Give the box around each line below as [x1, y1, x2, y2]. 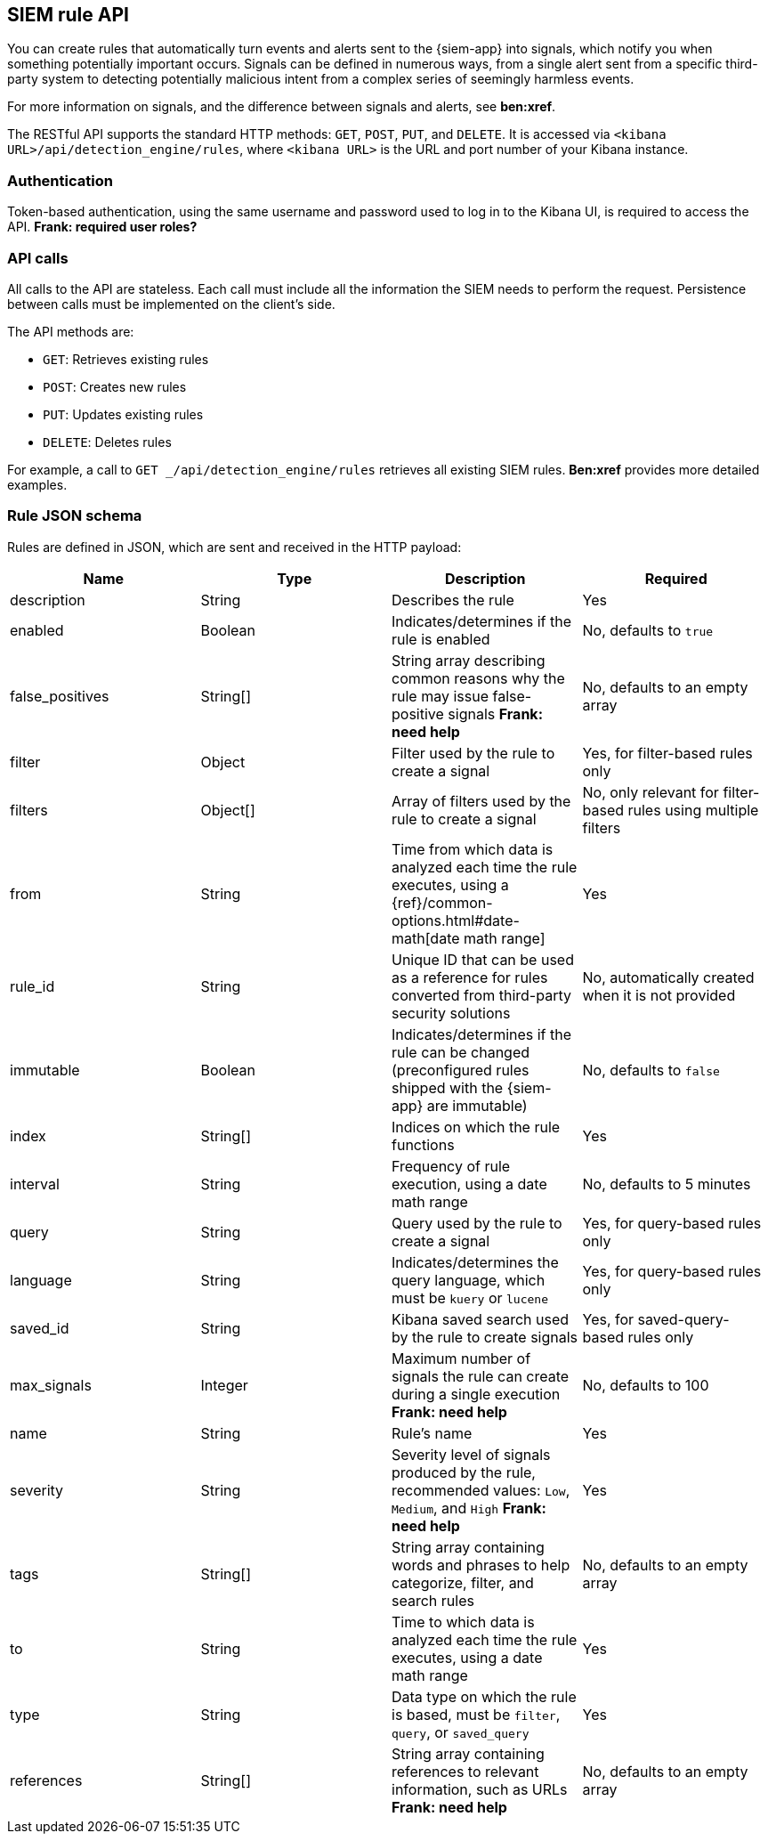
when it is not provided [582, 985, 736, 1004]
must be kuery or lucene [392, 1288, 549, 1307]
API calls [7, 248, 69, 267]
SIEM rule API [7, 4, 129, 26]
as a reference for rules [392, 968, 548, 986]
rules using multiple [627, 800, 759, 819]
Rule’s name [392, 1423, 473, 1442]
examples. [7, 476, 68, 492]
